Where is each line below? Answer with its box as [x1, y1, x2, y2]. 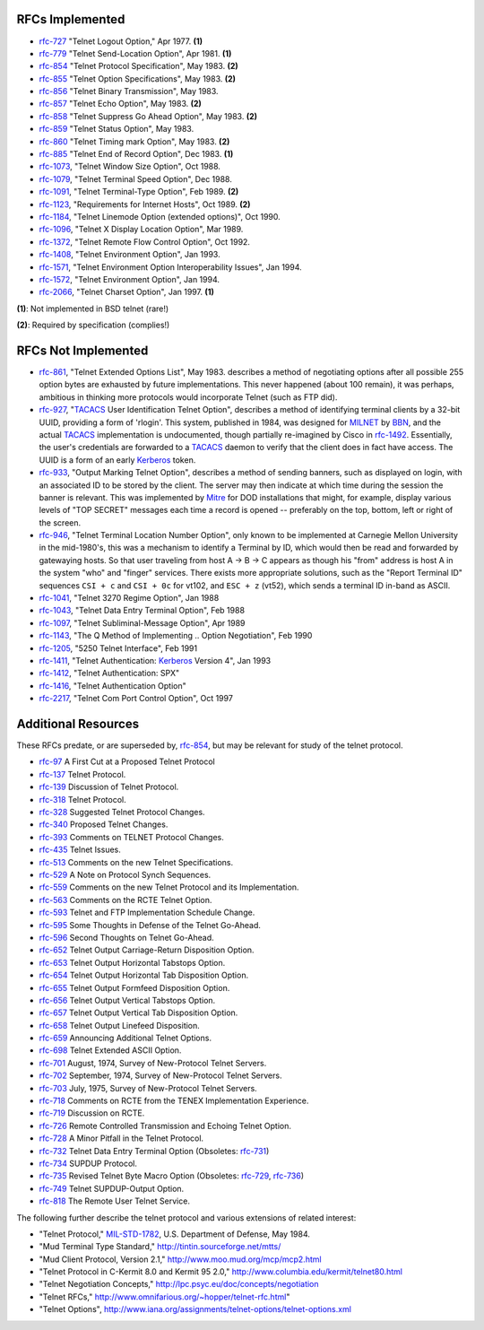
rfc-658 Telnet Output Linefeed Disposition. [39, 1020, 201, 1030]
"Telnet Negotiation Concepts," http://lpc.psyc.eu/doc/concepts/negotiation [39, 1279, 319, 1290]
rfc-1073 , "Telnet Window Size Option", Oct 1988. [39, 161, 221, 172]
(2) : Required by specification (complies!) [16, 319, 170, 331]
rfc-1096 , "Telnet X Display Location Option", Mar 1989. [39, 224, 244, 235]
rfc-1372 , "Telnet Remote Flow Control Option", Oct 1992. [39, 236, 251, 247]
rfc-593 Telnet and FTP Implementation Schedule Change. [39, 907, 255, 918]
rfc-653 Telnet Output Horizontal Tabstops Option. [39, 957, 226, 968]
